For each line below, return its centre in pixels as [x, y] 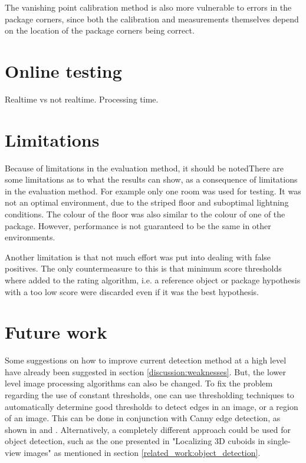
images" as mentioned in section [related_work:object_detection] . [142, 453]
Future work [56, 332]
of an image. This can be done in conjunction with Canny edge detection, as [143, 418]
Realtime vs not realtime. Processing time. [82, 99]
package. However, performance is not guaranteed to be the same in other [138, 225]
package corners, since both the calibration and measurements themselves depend [152, 19]
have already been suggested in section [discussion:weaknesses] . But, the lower [145, 371]
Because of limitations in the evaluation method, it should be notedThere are [144, 168]
